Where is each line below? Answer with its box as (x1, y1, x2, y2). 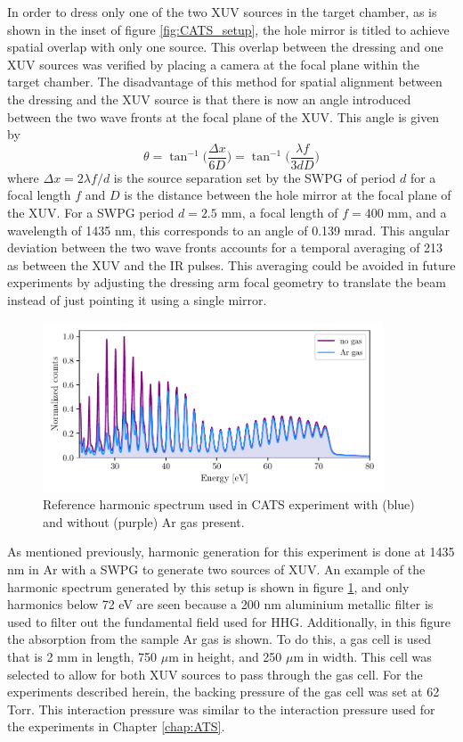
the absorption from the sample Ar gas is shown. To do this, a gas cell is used (7, 630, 431, 648)
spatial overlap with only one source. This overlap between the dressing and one (7, 37, 443, 56)
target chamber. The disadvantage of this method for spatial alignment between (7, 72, 443, 91)
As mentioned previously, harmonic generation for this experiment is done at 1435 (7, 542, 455, 561)
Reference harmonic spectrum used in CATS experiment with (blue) (43, 495, 415, 514)
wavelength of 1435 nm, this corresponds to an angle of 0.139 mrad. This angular (7, 220, 451, 239)
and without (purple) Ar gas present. (43, 512, 245, 531)
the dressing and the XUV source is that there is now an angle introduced (7, 89, 411, 108)
